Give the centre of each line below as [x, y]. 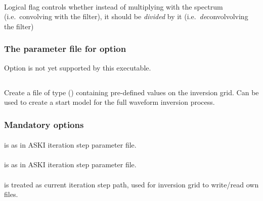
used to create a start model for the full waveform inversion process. [109, 102]
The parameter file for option [65, 49]
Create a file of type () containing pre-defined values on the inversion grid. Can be [131, 92]
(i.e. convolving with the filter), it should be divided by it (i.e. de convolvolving [126, 16]
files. [11, 194]
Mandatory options [44, 124]
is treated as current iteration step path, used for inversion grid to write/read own [131, 184]
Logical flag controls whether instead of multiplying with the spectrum [114, 6]
